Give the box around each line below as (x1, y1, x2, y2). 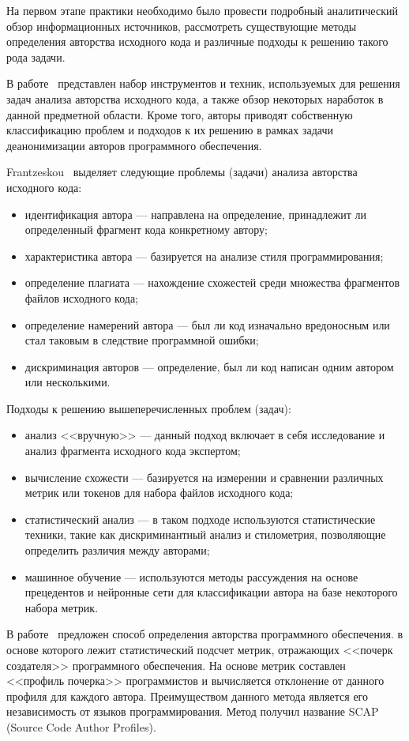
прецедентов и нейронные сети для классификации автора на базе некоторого (24, 584, 398, 600)
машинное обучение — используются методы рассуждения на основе (24, 568, 358, 585)
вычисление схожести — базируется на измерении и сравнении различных (24, 468, 384, 485)
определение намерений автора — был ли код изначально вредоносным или (24, 316, 390, 333)
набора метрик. (24, 599, 99, 615)
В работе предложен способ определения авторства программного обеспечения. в (6, 626, 403, 642)
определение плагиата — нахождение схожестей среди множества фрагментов (24, 274, 400, 291)
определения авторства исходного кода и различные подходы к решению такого (6, 33, 388, 50)
